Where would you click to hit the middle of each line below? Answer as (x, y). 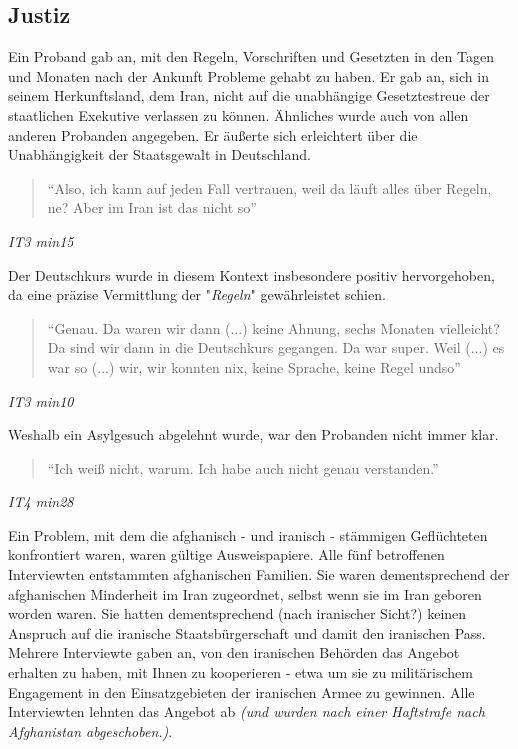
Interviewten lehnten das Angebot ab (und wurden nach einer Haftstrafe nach (246, 711)
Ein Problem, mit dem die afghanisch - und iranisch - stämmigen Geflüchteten (248, 534)
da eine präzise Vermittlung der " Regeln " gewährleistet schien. (197, 294)
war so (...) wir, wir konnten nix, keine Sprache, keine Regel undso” (254, 366)
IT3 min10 (41, 400)
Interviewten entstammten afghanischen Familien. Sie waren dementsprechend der (259, 574)
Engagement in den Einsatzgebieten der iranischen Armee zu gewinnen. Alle (241, 691)
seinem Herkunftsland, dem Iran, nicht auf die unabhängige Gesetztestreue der (249, 95)
